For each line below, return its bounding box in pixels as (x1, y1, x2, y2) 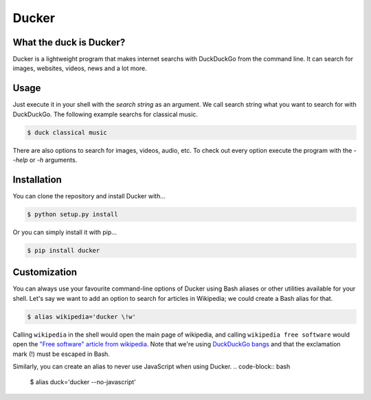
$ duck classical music (27, 128, 108, 136)
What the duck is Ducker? (12, 36, 126, 48)
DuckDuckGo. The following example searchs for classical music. (12, 110, 199, 118)
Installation (12, 173, 62, 185)
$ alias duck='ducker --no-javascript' (30, 378, 137, 386)
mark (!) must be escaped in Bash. (12, 350, 110, 358)
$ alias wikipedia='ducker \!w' (27, 313, 137, 320)
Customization (12, 266, 78, 278)
